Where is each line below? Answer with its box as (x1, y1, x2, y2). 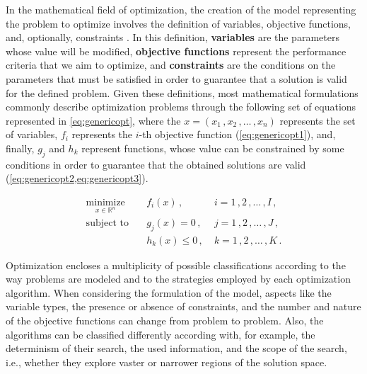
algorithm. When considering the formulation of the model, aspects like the (6, 285, 332, 300)
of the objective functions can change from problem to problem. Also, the (6, 312, 324, 327)
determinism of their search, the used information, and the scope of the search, (6, 341, 347, 356)
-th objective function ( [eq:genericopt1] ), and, (139, 127, 336, 142)
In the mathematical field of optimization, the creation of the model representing (6, 2, 356, 16)
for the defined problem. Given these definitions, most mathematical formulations (6, 85, 359, 100)
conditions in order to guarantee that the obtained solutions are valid (6, 157, 306, 171)
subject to (86, 217, 129, 228)
